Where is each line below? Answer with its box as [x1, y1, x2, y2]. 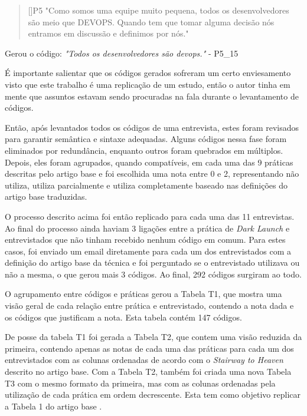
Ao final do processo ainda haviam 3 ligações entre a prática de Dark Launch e [5, 222, 290, 234]
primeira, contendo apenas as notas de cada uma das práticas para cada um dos [5, 342, 294, 354]
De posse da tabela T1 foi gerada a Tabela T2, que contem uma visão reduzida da [5, 331, 302, 343]
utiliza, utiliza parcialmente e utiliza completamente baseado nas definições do [5, 179, 288, 191]
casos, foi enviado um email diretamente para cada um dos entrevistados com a [5, 245, 292, 257]
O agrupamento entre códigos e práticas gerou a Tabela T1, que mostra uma [5, 288, 282, 300]
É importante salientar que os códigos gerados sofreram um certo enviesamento [5, 67, 291, 79]
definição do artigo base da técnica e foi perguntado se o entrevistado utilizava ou [5, 256, 300, 269]
